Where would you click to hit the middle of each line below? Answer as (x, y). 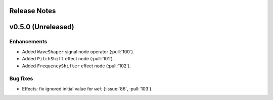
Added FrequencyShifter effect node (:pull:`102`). (76, 66)
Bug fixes (21, 79)
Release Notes (33, 11)
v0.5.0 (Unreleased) (42, 27)
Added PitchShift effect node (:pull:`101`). (68, 59)
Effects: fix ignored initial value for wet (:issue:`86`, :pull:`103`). (87, 88)
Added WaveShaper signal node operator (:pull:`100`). (78, 52)
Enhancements (28, 42)
